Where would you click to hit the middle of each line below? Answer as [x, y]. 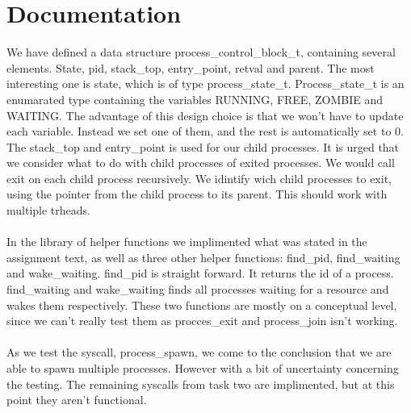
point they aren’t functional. [77, 400]
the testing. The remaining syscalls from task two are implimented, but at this [201, 384]
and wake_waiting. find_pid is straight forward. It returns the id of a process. [200, 273]
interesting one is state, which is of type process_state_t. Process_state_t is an [205, 83]
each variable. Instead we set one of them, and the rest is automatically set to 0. [205, 131]
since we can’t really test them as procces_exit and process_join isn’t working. [202, 321]
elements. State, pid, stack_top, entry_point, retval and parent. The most [191, 67]
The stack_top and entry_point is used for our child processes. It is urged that [203, 146]
